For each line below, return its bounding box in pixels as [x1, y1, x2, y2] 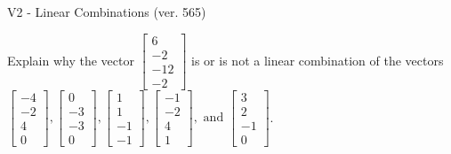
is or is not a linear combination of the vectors [191, 50, 444, 69]
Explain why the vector [7, 50, 134, 69]
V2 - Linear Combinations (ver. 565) [7, 3, 206, 20]
